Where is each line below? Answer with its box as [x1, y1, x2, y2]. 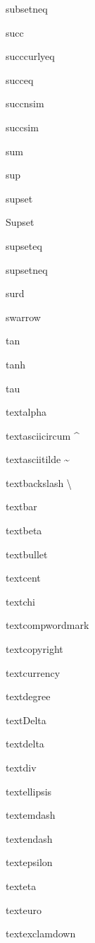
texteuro [6, 902, 42, 917]
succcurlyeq [6, 49, 55, 64]
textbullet [6, 546, 48, 561]
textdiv [6, 760, 37, 774]
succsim [6, 119, 39, 134]
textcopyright [6, 642, 63, 656]
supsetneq [6, 262, 48, 277]
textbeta [6, 523, 42, 538]
